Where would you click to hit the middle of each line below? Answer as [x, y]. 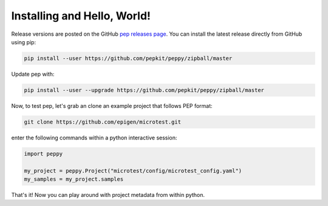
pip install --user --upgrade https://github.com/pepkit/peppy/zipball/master [144, 90]
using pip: [24, 42]
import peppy [43, 154]
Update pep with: [33, 74]
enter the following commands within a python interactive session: [94, 138]
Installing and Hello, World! [81, 16]
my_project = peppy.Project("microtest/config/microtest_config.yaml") [133, 171]
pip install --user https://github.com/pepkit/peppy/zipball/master [128, 58]
